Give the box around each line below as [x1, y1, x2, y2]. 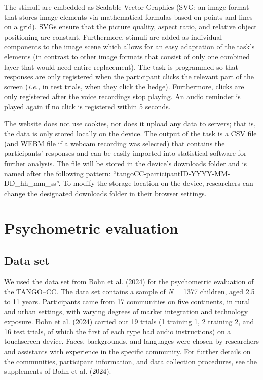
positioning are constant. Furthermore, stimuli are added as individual [4, 31, 222, 42]
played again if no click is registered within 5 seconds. [4, 101, 171, 111]
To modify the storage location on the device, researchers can [63, 178, 253, 188]
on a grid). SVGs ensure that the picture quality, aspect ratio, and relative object [4, 21, 257, 32]
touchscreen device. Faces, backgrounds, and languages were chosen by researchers [4, 336, 259, 346]
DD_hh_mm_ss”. [4, 178, 61, 188]
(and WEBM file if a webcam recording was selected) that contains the [4, 138, 225, 148]
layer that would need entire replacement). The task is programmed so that [4, 61, 238, 72]
